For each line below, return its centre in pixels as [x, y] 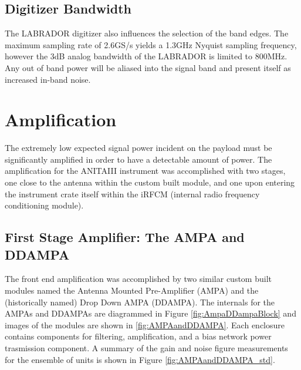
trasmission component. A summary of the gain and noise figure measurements [146, 348]
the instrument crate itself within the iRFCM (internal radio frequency [132, 194]
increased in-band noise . [48, 79]
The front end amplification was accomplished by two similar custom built [138, 279]
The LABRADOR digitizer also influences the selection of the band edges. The [147, 33]
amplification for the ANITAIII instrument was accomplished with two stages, [145, 171]
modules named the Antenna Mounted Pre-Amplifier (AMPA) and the [132, 290]
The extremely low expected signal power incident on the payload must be [138, 148]
